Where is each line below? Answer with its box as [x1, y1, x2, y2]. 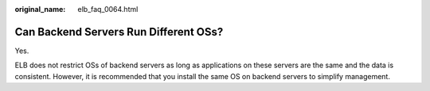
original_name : [14, 5, 66, 13]
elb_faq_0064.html [77, 5, 139, 13]
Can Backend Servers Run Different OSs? [14, 25, 224, 39]
